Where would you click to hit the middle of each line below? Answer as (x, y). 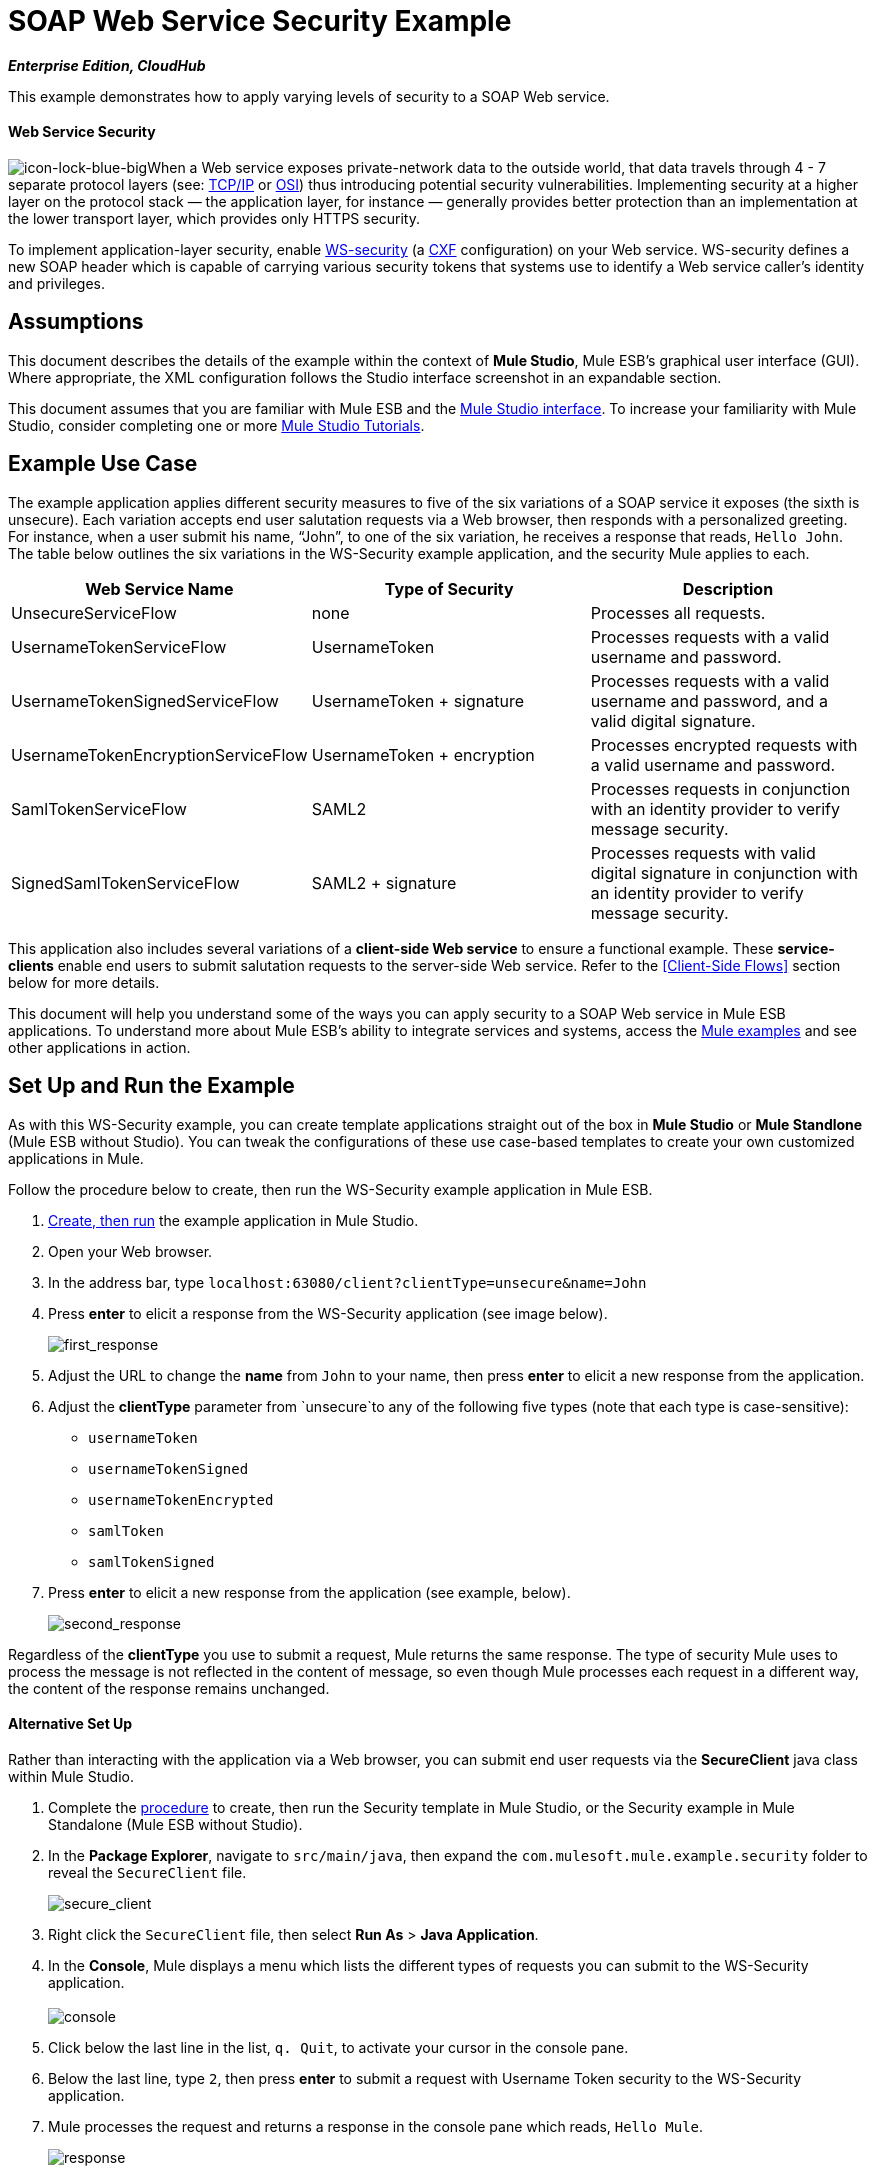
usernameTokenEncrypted (181, 1499)
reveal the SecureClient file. (147, 1872)
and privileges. (56, 283)
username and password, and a (709, 700)
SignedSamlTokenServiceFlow (125, 882)
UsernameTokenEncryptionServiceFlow (159, 754)
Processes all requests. (678, 612)
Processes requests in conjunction (720, 788)
